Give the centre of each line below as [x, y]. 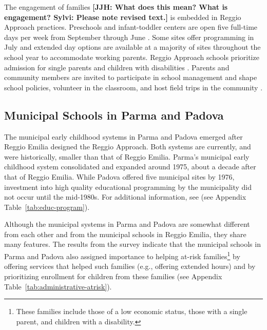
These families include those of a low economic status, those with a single [132, 311]
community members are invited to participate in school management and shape [131, 77]
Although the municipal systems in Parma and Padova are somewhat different [127, 224]
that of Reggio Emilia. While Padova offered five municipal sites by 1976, [119, 176]
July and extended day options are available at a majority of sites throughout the [132, 47]
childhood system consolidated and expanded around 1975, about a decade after [130, 167]
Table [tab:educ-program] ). [47, 207]
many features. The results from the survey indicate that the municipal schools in [132, 244]
